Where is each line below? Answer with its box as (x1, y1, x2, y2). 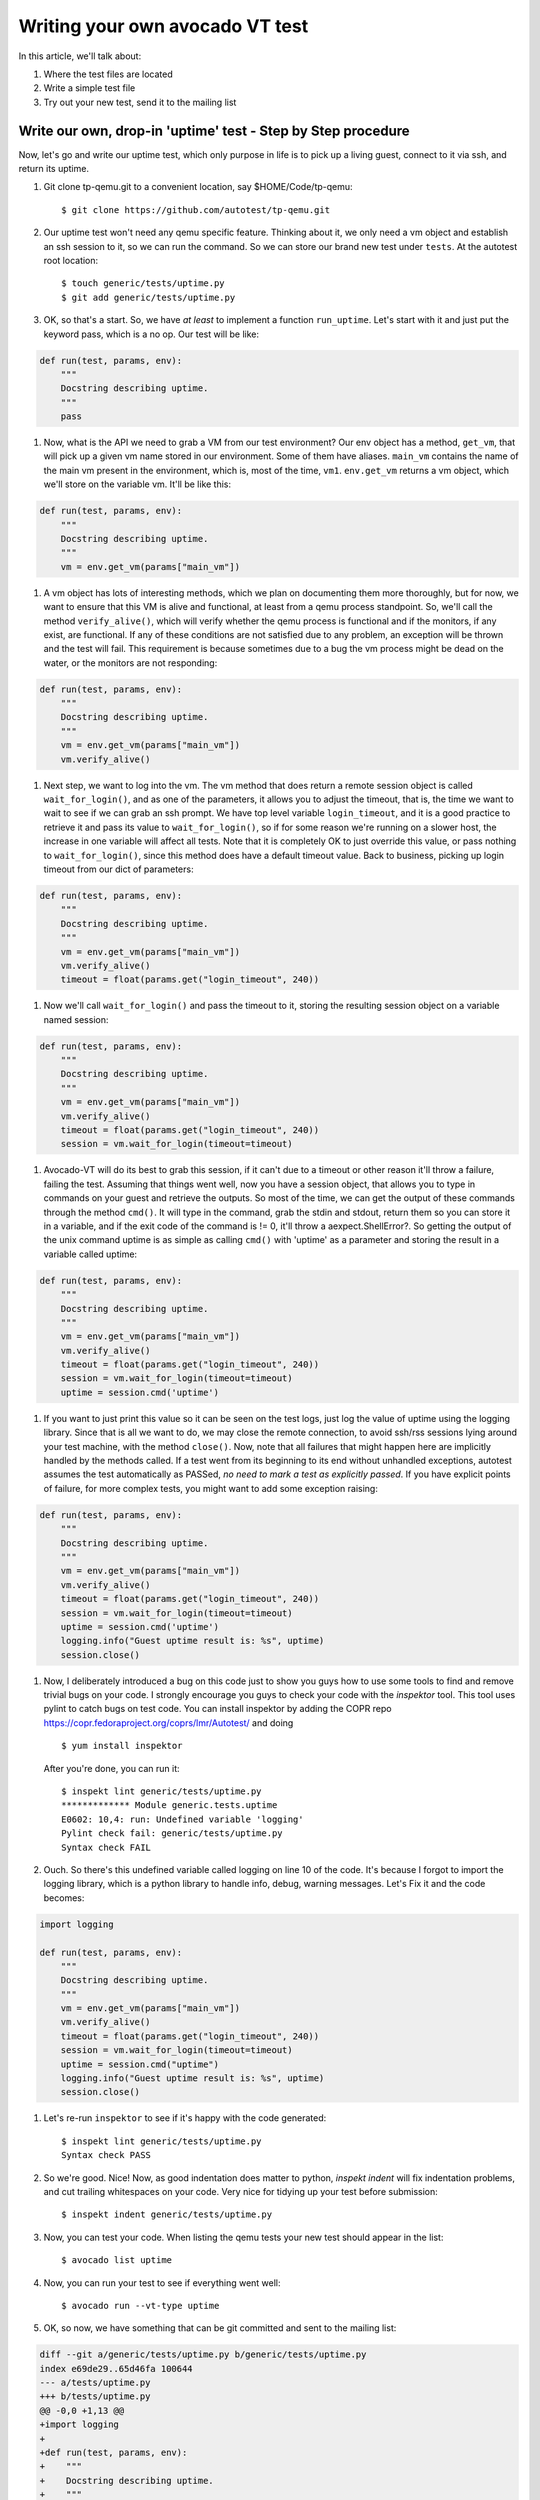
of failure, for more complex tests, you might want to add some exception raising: (43, 1482, 379, 1494)
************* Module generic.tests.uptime (61, 1800, 278, 1811)
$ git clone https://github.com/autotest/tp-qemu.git (61, 204, 330, 215)
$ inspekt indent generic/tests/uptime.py (61, 2209, 273, 2220)
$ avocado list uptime (61, 2255, 173, 2266)
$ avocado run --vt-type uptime (61, 2300, 220, 2311)
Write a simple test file (43, 82, 136, 94)
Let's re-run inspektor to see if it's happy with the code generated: (43, 2112, 327, 2124)
